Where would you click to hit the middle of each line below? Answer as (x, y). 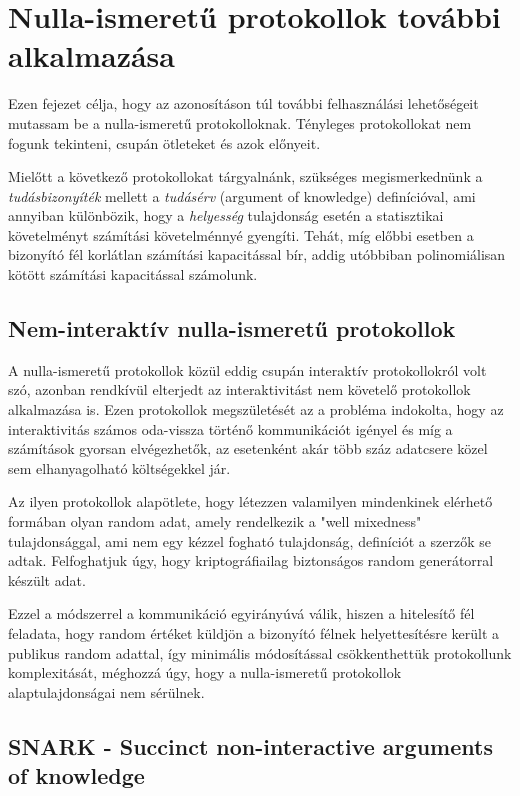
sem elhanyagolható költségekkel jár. (119, 467)
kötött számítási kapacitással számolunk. (133, 274)
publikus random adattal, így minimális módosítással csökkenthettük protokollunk (260, 652)
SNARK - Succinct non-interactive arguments (250, 745)
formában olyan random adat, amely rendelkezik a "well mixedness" (215, 521)
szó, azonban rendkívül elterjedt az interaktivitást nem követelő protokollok (239, 389)
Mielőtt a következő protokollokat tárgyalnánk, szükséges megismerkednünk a (245, 176)
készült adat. (47, 579)
